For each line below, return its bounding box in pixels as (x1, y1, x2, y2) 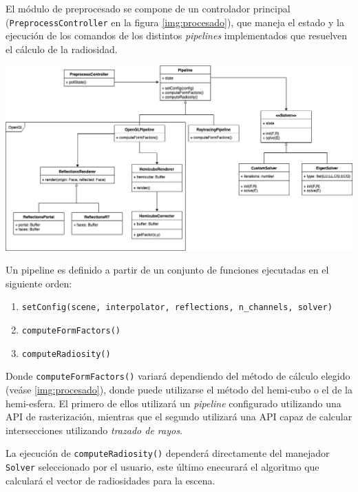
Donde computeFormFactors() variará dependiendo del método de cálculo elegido (6, 369, 350, 383)
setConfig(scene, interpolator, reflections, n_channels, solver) (21, 303, 333, 313)
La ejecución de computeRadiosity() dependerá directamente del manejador (6, 446, 330, 460)
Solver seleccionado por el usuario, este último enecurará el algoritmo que (6, 460, 319, 474)
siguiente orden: (6, 276, 72, 290)
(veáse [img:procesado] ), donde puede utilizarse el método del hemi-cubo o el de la (6, 382, 352, 397)
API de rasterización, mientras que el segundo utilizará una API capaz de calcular (6, 409, 352, 424)
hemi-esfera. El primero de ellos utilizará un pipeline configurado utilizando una (6, 396, 341, 410)
